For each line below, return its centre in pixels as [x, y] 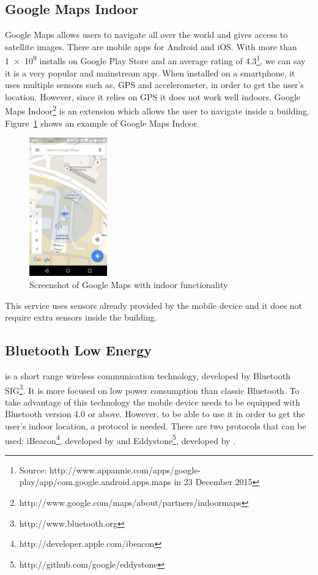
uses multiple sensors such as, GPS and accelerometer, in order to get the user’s [154, 85]
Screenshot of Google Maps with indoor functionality [129, 284]
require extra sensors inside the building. [81, 317]
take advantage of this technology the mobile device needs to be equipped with [153, 402]
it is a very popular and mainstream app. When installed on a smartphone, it [150, 72]
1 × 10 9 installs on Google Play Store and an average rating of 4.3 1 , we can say [155, 60]
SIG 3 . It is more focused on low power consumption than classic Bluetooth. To [152, 389]
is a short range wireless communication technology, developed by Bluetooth [148, 375]
